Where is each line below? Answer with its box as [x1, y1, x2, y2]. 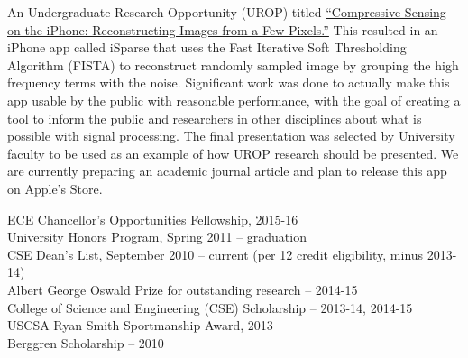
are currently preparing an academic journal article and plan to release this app [7, 161, 447, 180]
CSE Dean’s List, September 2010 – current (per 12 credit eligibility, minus [7, 244, 424, 263]
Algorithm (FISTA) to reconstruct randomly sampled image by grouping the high [7, 55, 459, 74]
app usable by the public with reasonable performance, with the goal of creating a [7, 90, 461, 109]
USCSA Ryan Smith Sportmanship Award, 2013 [7, 316, 273, 335]
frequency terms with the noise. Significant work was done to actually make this [7, 73, 450, 92]
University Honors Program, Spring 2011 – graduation [7, 227, 307, 246]
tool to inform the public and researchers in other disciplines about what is [7, 108, 422, 127]
